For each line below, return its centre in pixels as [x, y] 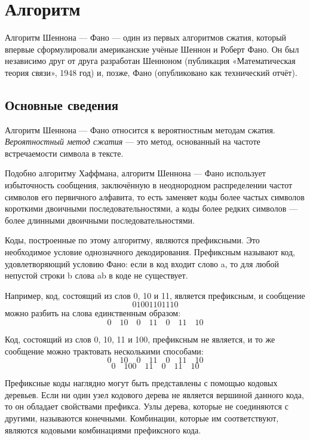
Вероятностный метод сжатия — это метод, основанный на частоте [133, 141]
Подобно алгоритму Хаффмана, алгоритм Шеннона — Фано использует [135, 173]
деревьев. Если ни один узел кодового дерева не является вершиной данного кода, [154, 394]
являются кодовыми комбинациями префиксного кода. [103, 430]
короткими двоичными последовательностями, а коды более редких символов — [151, 208]
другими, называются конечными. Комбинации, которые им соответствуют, [142, 418]
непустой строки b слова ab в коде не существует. [96, 275]
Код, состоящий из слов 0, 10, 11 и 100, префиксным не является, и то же [140, 339]
